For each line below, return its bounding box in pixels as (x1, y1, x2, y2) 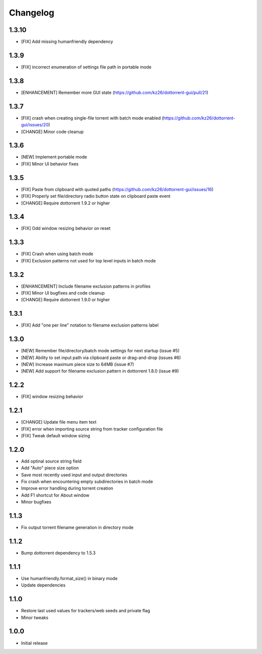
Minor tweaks (21, 615, 49, 620)
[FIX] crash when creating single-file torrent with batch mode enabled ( (21, 115, 164, 121)
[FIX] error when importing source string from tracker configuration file (21, 426, 163, 432)
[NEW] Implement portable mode (21, 154, 87, 160)
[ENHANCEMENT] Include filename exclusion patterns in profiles (21, 283, 151, 289)
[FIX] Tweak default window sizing (21, 433, 90, 439)
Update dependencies (21, 582, 65, 588)
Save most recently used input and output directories (21, 472, 128, 478)
